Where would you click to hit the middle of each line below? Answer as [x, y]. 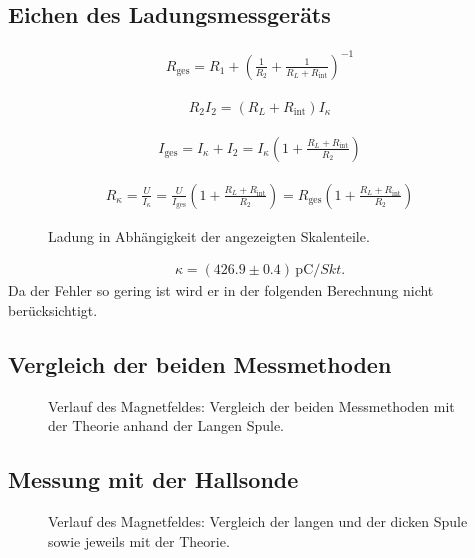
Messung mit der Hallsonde [153, 479]
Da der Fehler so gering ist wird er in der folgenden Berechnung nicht [221, 290]
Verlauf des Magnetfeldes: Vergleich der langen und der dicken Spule [258, 521]
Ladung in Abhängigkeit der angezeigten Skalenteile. [209, 235]
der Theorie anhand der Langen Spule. [166, 425]
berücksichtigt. [53, 310]
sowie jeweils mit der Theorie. [139, 540]
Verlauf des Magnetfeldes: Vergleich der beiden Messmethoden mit [251, 405]
